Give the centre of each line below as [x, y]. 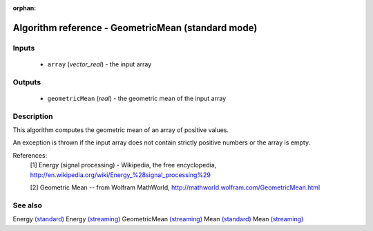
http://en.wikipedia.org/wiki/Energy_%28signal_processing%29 [120, 175]
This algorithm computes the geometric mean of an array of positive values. [121, 130]
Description [33, 116]
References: [30, 155]
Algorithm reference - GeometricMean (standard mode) [135, 28]
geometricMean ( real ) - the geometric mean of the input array [137, 98]
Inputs [24, 48]
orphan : [25, 8]
